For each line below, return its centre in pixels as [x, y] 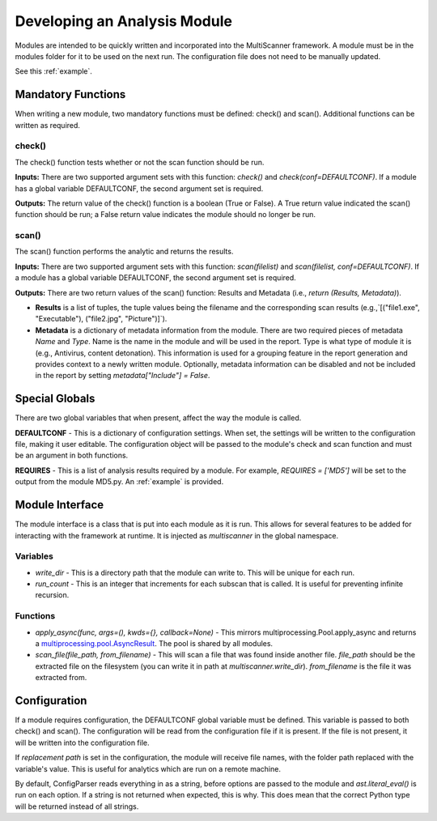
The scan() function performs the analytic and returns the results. [124, 252]
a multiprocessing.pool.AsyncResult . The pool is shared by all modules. [154, 643]
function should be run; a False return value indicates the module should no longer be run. [165, 215]
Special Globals [55, 399]
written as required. [48, 125]
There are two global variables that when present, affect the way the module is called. [158, 418]
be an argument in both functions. [72, 455]
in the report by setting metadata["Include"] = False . [123, 376]
